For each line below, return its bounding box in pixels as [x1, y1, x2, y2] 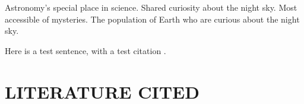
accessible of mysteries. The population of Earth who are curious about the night [5, 12, 300, 25]
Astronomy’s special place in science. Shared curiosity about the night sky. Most [5, 1, 297, 13]
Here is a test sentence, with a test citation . [5, 44, 166, 56]
